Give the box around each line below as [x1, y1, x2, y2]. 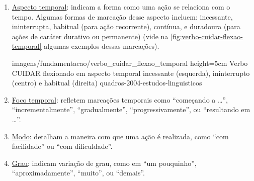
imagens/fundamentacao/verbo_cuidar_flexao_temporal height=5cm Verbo [12, 57, 248, 68]
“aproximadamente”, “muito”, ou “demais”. [12, 167, 145, 178]
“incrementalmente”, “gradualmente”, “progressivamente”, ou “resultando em [12, 104, 250, 115]
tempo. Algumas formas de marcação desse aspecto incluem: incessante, [12, 11, 233, 22]
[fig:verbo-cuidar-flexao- [171, 31, 243, 41]
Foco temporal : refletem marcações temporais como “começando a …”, [12, 94, 228, 105]
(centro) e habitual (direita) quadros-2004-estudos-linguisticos [12, 77, 202, 88]
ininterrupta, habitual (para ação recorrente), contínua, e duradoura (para [12, 21, 240, 32]
